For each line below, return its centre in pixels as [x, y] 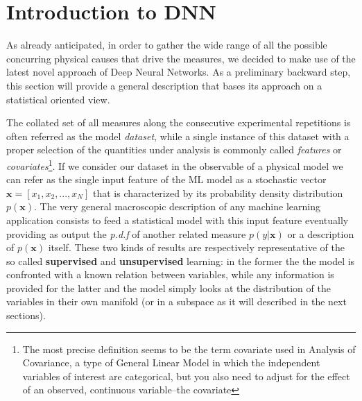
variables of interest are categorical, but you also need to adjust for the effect [186, 376]
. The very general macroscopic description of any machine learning [177, 206]
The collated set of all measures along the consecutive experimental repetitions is [179, 122]
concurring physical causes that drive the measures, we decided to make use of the [181, 58]
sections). [26, 315]
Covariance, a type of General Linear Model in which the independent [171, 362]
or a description [321, 233]
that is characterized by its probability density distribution [218, 193]
